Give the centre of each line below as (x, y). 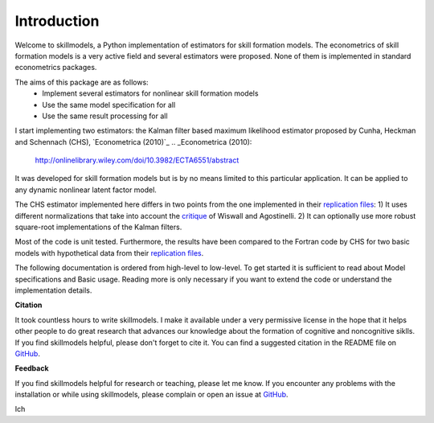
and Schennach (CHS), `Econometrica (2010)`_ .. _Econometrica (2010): (133, 142)
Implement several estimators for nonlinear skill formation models (150, 93)
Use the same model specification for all (109, 105)
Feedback (32, 368)
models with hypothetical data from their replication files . (109, 253)
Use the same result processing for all (105, 116)
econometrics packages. (56, 68)
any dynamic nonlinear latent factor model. (86, 190)
